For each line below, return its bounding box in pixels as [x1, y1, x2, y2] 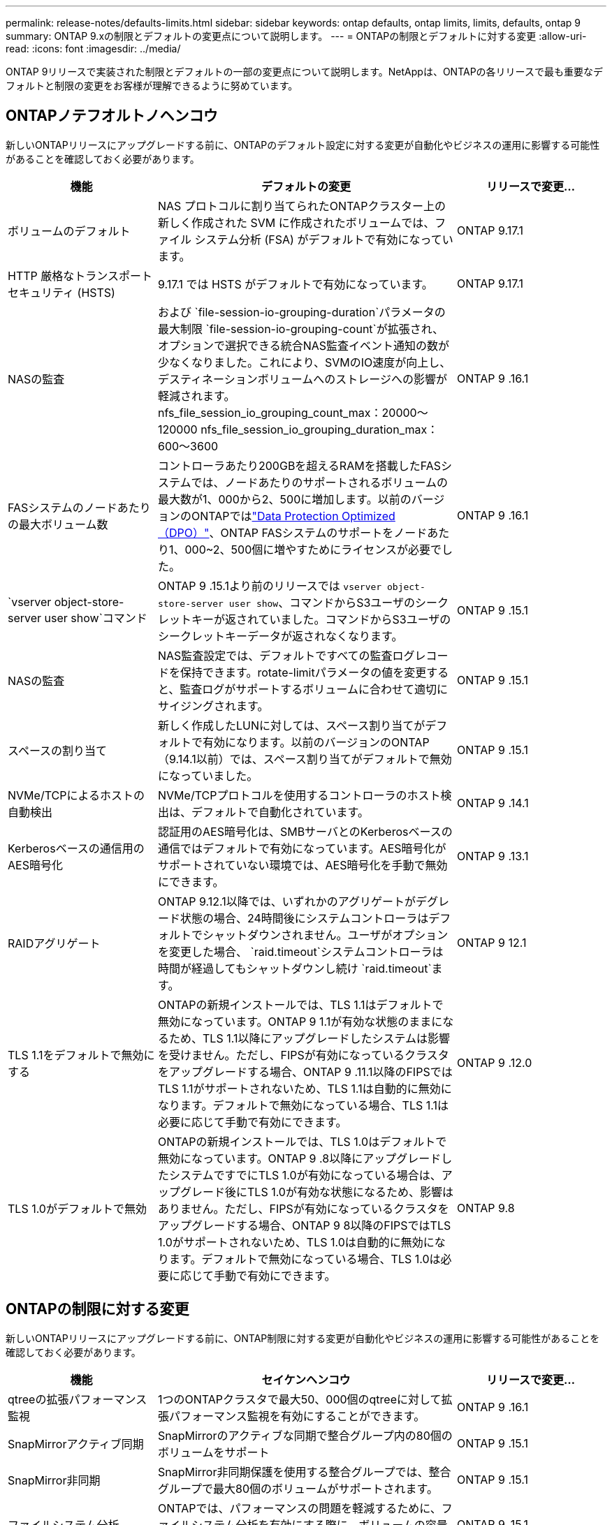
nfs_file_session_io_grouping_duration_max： [201, 422, 439, 436]
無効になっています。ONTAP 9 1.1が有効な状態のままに [158, 1014, 443, 1029]
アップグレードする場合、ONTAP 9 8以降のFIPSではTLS [158, 1218, 451, 1232]
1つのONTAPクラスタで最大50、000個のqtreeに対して [158, 1392, 442, 1406]
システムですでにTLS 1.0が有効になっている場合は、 [169, 1167, 442, 1182]
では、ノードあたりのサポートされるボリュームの [191, 475, 449, 489]
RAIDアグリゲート [8, 936, 101, 950]
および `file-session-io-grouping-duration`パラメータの [158, 304, 446, 319]
